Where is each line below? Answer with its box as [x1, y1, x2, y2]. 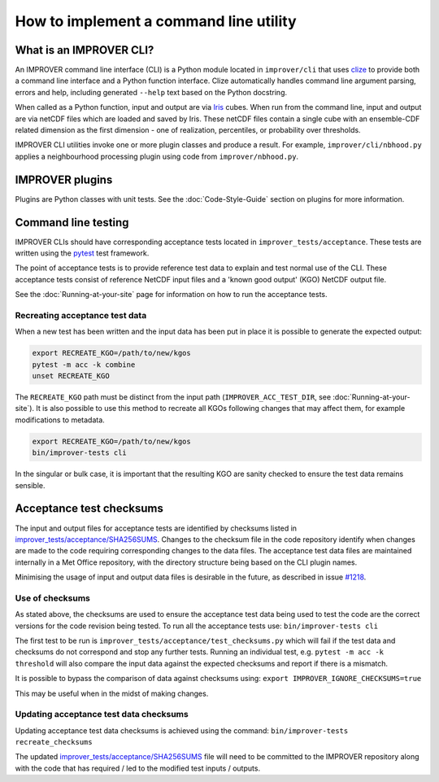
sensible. [15, 480, 46, 490]
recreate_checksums [15, 737, 93, 747]
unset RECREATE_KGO [32, 371, 110, 381]
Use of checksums [15, 592, 91, 604]
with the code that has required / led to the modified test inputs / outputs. [15, 763, 260, 773]
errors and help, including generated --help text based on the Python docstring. [15, 87, 288, 97]
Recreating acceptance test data [15, 309, 147, 321]
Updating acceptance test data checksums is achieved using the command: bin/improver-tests [15, 725, 349, 736]
